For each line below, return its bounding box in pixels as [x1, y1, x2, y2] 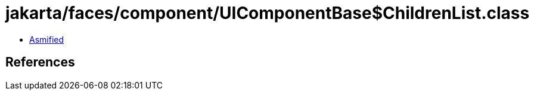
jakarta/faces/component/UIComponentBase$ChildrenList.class [5, 3, 530, 23]
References [5, 55, 75, 70]
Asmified [29, 34, 64, 45]
